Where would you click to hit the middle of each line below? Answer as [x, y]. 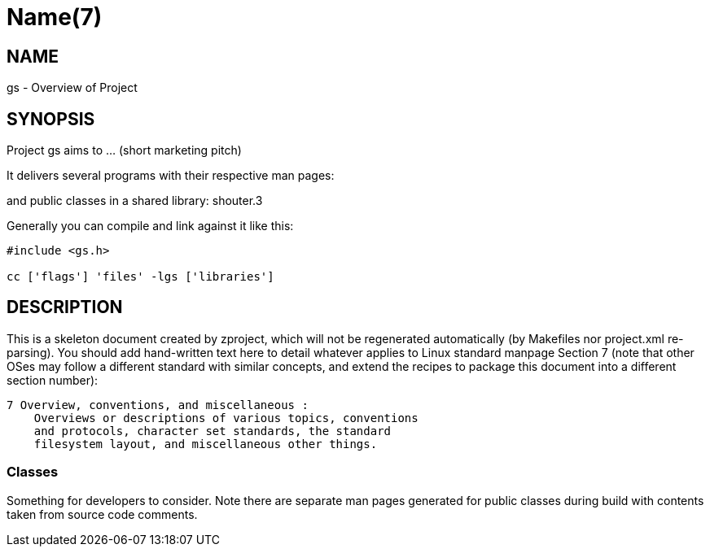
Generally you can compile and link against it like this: [150, 226]
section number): [53, 380]
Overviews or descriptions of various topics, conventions [226, 418]
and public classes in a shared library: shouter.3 [135, 201]
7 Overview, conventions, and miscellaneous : [158, 405]
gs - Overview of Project [72, 88]
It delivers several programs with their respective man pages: [171, 176]
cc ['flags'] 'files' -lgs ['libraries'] [140, 277]
